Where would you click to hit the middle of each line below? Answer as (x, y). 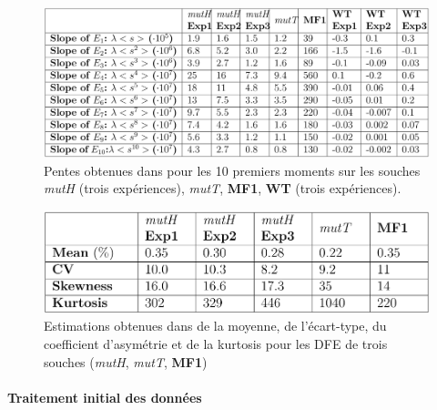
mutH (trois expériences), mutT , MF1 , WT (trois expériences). (223, 188)
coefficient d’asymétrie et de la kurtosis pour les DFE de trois (216, 343)
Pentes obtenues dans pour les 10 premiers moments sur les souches (232, 170)
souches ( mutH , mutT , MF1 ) (126, 361)
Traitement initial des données (105, 397)
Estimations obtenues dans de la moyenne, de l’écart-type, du (215, 326)
